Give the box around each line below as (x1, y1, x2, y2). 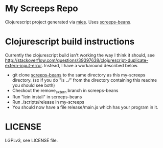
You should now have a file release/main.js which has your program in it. (12, 104, 159, 110)
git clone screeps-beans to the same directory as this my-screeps (12, 72, 145, 78)
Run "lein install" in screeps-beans (12, 93, 82, 100)
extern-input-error (5, 62, 42, 68)
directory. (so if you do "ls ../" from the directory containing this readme (12, 77, 157, 83)
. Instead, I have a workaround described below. (41, 62, 139, 68)
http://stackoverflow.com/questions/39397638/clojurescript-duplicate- (5, 57, 148, 63)
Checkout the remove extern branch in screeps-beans (12, 87, 118, 94)
